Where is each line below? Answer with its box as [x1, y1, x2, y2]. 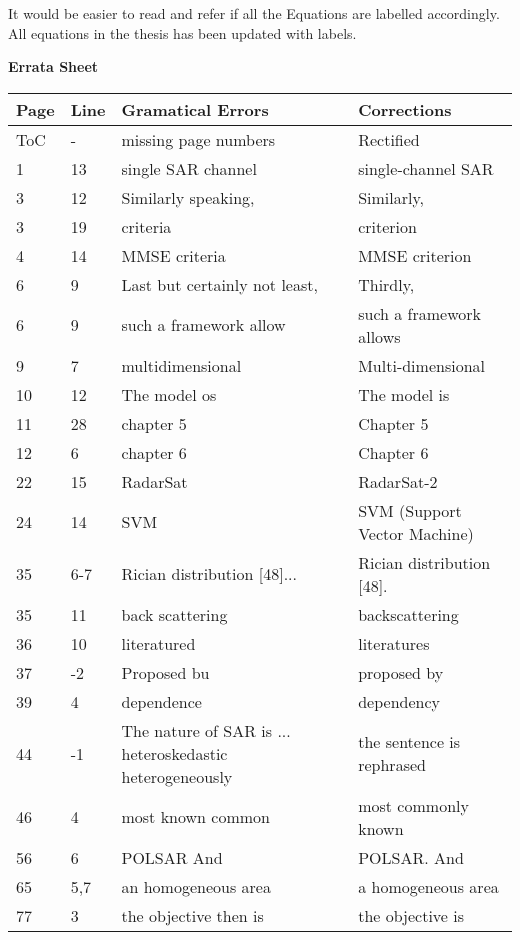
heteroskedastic [121, 741, 228, 765]
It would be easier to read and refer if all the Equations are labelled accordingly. [8, 3, 500, 23]
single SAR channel [121, 156, 257, 180]
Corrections [358, 97, 452, 121]
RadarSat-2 [358, 469, 438, 493]
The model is [358, 382, 450, 406]
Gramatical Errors [121, 97, 269, 121]
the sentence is [358, 730, 461, 754]
